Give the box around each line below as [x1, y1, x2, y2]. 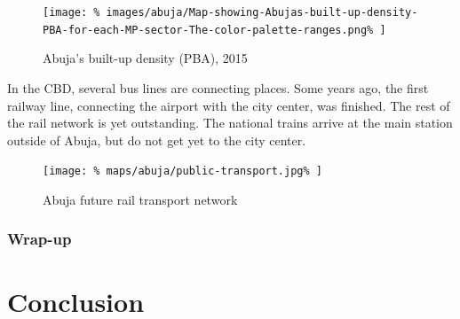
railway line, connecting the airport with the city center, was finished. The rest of [7, 96, 450, 114]
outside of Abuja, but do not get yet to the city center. [7, 130, 306, 149]
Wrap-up [7, 228, 72, 250]
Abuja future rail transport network [43, 190, 238, 208]
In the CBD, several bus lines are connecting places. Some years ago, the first [7, 78, 429, 97]
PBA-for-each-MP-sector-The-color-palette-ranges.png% [43, 23, 374, 36]
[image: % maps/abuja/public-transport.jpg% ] [43, 165, 322, 178]
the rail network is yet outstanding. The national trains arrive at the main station [7, 113, 453, 132]
